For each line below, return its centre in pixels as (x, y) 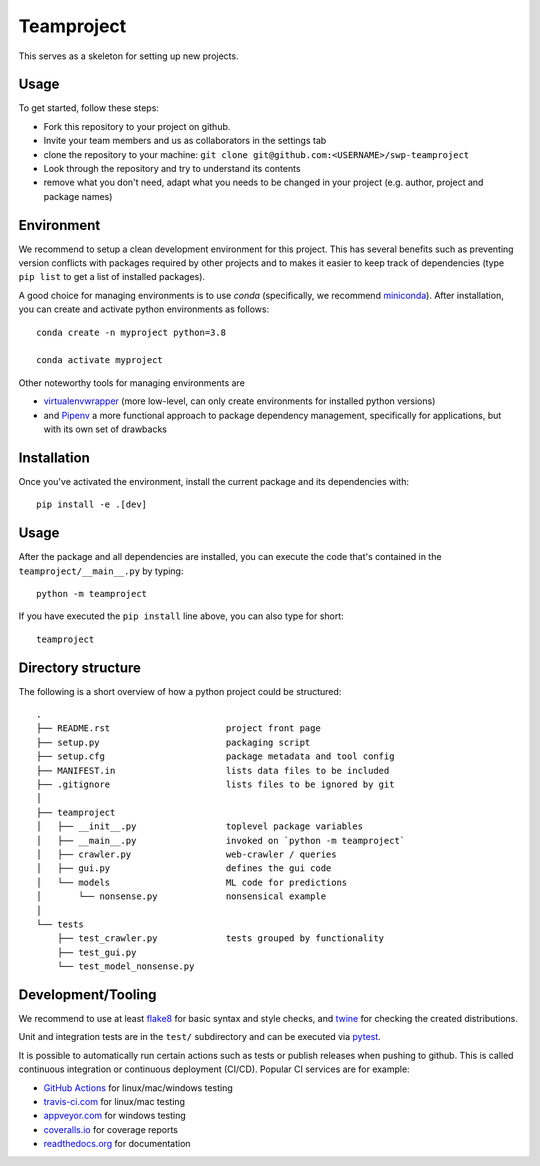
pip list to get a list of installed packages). (111, 277)
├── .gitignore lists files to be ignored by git (215, 784)
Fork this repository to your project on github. (137, 126)
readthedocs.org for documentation (117, 1144)
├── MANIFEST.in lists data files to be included (213, 770)
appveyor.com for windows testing (115, 1116)
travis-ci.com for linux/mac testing (114, 1101)
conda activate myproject (100, 360)
